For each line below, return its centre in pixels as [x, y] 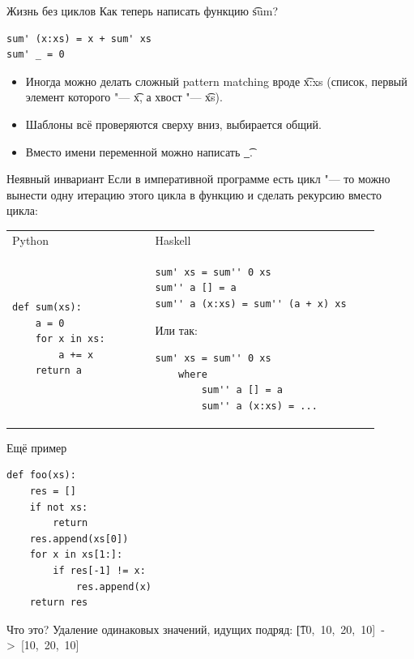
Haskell [173, 240]
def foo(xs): [41, 475]
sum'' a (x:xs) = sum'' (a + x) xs [251, 304]
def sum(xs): [47, 307]
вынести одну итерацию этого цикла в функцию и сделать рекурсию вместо [194, 194]
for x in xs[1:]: [76, 555]
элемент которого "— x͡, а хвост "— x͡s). [124, 97]
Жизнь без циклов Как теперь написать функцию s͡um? [143, 11]
